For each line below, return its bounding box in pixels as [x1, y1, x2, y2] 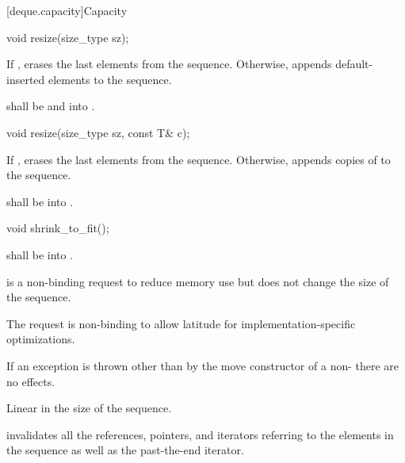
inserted [6, 71, 45, 87]
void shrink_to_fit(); [6, 220, 109, 236]
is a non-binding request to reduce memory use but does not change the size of [6, 273, 389, 289]
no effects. [6, 373, 55, 389]
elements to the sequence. [48, 71, 172, 87]
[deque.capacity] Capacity [6, 2, 128, 18]
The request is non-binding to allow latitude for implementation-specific [6, 315, 356, 331]
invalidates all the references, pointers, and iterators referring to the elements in [6, 426, 394, 442]
